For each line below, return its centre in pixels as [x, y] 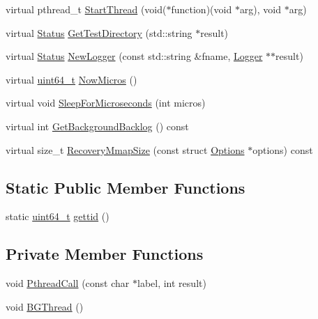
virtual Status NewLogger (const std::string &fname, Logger [134, 56]
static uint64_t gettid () [58, 216]
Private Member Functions [105, 254]
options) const [283, 149]
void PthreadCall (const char [68, 283]
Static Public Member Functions [126, 187]
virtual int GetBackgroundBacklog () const [97, 126]
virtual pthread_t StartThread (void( [86, 9]
